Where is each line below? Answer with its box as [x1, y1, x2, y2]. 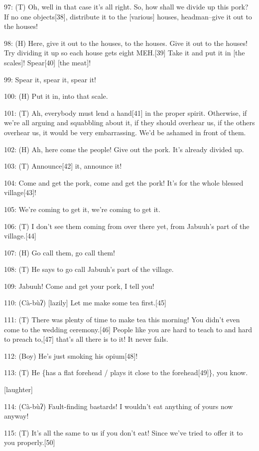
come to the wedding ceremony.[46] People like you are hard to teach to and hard [4, 324, 253, 334]
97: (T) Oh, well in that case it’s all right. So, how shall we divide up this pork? [4, 1, 249, 11]
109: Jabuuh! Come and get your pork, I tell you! [4, 280, 154, 291]
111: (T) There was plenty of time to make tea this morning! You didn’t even [4, 314, 240, 325]
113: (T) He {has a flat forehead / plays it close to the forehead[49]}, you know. [4, 367, 248, 378]
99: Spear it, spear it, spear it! [4, 74, 97, 84]
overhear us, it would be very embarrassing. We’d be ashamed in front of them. [4, 127, 246, 137]
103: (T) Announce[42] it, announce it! [4, 161, 122, 171]
